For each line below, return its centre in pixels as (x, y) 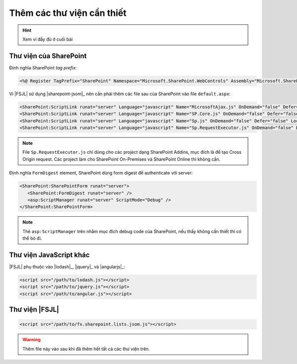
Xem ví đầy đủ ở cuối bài (48, 39)
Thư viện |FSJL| (34, 310)
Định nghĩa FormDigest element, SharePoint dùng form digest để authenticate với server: (101, 173)
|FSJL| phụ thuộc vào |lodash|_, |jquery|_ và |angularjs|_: (67, 267)
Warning (31, 340)
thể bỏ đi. (32, 239)
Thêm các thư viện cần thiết (68, 13)
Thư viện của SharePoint (48, 56)
